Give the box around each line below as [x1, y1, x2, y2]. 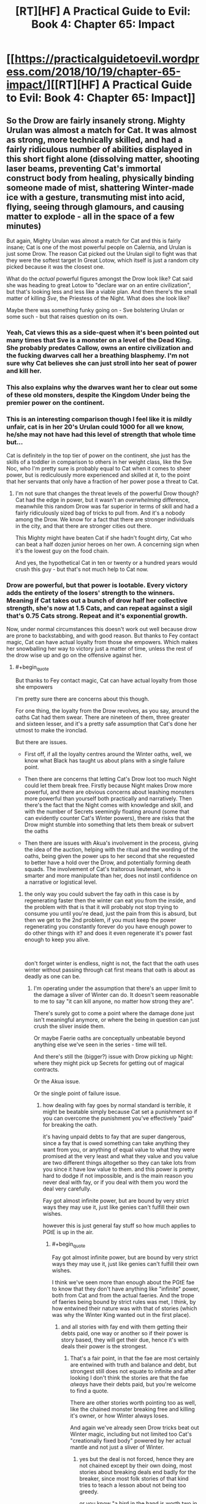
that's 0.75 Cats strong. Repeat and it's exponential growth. [6, 612, 188, 620]
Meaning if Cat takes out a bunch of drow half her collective [6, 596, 188, 605]
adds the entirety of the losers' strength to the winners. [6, 589, 175, 597]
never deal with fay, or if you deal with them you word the [42, 1179, 188, 1186]
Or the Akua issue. [33, 1078, 81, 1085]
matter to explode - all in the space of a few [6, 211, 175, 221]
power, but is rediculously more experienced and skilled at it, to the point [6, 471, 190, 479]
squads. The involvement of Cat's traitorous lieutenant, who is [24, 865, 181, 873]
